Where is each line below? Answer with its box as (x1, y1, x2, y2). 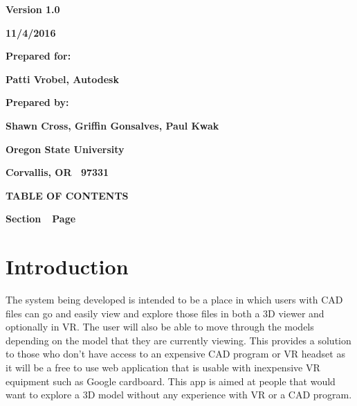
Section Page (6, 211, 76, 226)
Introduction (6, 252, 129, 281)
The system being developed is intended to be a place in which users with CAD (6, 292, 343, 307)
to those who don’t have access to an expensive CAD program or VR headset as (6, 346, 345, 361)
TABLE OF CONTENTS (6, 188, 129, 202)
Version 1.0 (6, 2, 60, 16)
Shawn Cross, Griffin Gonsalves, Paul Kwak (6, 118, 219, 132)
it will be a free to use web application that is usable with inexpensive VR (6, 360, 320, 375)
